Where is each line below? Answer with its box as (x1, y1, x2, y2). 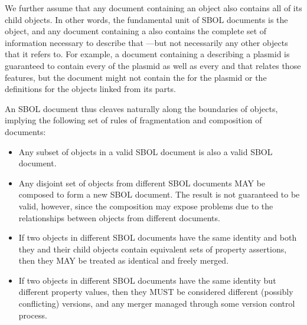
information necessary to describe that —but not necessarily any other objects (5, 36, 288, 48)
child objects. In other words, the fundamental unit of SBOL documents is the (5, 13, 288, 25)
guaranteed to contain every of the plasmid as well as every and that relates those (5, 59, 301, 71)
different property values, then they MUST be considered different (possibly (18, 285, 293, 298)
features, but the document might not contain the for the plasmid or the (5, 71, 267, 83)
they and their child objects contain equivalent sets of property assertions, (18, 242, 287, 255)
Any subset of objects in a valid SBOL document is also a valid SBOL (18, 145, 273, 157)
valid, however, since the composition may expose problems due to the (18, 199, 273, 212)
